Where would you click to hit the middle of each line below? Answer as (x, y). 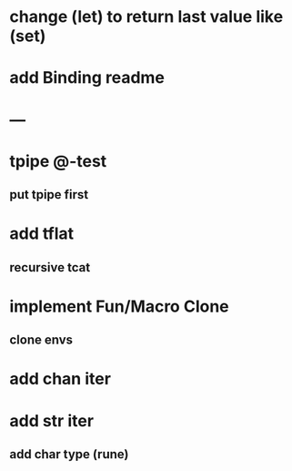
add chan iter (60, 379)
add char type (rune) (69, 454)
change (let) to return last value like (146, 17)
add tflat (42, 234)
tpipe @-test (58, 161)
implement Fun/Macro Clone (119, 306)
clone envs (41, 340)
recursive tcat (50, 267)
